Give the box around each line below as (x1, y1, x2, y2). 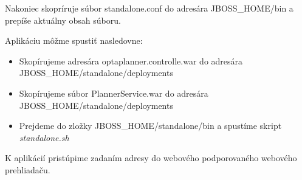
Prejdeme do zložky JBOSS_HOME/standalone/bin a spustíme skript (19, 119, 282, 132)
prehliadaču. (5, 163, 50, 176)
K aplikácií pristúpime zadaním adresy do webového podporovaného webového (5, 151, 297, 164)
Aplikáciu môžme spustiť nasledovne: (5, 34, 143, 47)
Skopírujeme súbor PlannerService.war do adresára (19, 86, 208, 99)
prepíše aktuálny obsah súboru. (5, 13, 121, 26)
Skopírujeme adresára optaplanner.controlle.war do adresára (19, 54, 243, 67)
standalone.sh (19, 131, 69, 144)
